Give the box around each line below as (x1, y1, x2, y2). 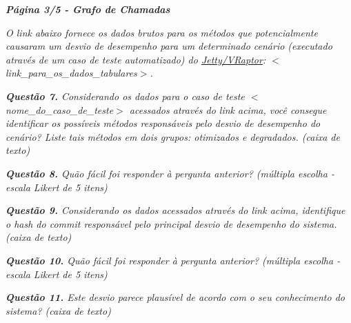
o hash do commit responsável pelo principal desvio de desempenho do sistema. (6, 216, 337, 231)
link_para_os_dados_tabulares (6, 66, 137, 80)
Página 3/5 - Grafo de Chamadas (6, 2, 170, 16)
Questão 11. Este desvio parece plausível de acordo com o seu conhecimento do (6, 290, 345, 304)
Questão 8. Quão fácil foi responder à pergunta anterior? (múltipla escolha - (6, 166, 334, 180)
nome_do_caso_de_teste (6, 102, 114, 117)
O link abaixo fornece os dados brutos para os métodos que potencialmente (6, 25, 318, 39)
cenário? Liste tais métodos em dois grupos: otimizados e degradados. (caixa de (6, 129, 340, 144)
